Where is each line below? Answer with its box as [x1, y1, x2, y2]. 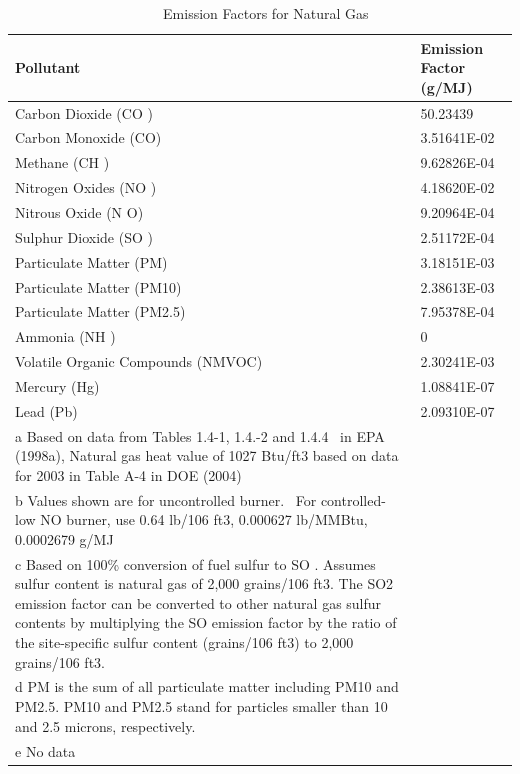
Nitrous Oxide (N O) [15, 202, 144, 222]
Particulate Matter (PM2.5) [15, 301, 186, 322]
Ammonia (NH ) [15, 326, 116, 347]
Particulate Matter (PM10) [15, 276, 182, 297]
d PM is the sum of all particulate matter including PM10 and [15, 676, 399, 697]
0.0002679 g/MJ [15, 528, 114, 549]
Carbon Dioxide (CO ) [15, 102, 153, 123]
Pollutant [15, 57, 81, 78]
